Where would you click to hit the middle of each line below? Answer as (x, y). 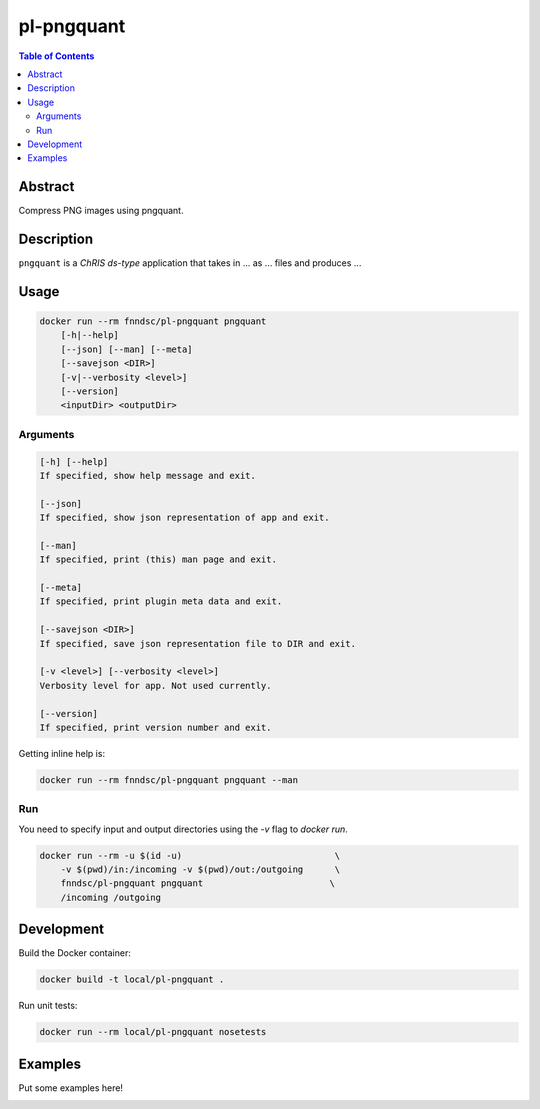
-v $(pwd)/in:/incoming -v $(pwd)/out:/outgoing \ (200, 869)
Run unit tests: (48, 1006)
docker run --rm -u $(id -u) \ (190, 855)
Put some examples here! (71, 1087)
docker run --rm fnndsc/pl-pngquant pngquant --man (169, 779)
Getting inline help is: (61, 753)
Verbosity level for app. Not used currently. (155, 685)
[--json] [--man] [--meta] (127, 349)
